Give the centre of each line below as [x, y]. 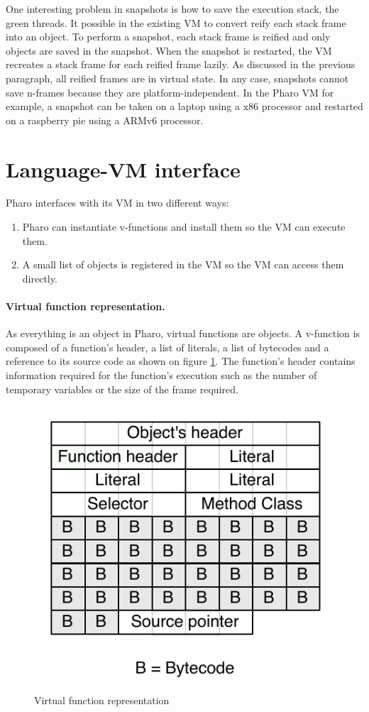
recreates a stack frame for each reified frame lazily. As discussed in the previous [181, 64]
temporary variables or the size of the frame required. [122, 389]
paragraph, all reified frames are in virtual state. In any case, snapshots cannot [177, 78]
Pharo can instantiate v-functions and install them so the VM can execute [184, 227]
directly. [40, 278]
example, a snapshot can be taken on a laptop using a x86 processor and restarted [184, 106]
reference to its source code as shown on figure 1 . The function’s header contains [181, 361]
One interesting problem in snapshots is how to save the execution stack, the [172, 9]
